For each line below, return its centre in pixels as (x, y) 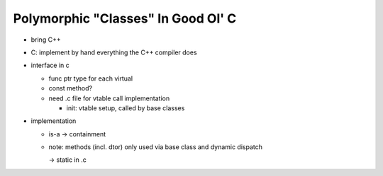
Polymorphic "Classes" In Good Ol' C (125, 18)
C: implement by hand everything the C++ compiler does (114, 52)
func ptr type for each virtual (91, 78)
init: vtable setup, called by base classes (126, 108)
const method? (70, 88)
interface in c (50, 65)
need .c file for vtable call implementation (109, 98)
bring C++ (46, 40)
